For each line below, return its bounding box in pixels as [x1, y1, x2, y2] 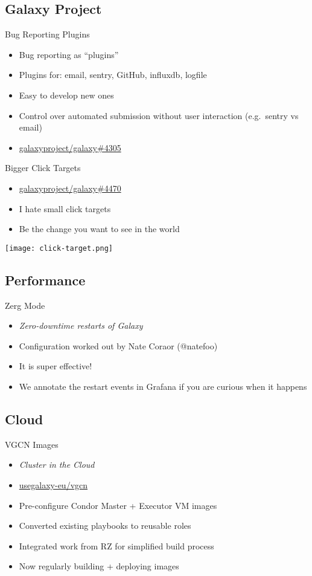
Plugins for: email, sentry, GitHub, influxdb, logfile [19, 68, 207, 81]
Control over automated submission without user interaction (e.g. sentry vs [19, 109, 299, 121]
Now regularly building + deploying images [19, 560, 179, 572]
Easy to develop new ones [19, 88, 114, 101]
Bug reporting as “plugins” [19, 48, 119, 60]
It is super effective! [19, 360, 92, 372]
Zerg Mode [5, 299, 45, 311]
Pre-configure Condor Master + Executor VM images [19, 499, 217, 511]
